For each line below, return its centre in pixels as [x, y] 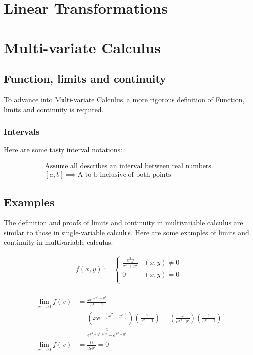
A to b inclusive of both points [124, 175]
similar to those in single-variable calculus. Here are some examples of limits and [126, 232]
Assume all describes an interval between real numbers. [129, 166]
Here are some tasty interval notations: [63, 150]
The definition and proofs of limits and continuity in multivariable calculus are [124, 223]
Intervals [22, 131]
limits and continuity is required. [54, 109]
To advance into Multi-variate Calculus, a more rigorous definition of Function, [124, 99]
